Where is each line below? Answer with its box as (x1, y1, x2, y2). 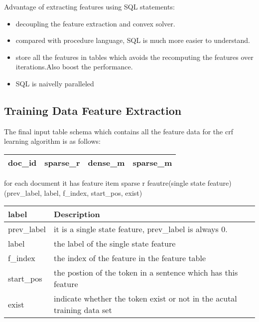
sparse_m (132, 156, 172, 168)
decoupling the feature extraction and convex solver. (15, 18, 175, 28)
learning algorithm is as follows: (4, 136, 101, 146)
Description (54, 208, 100, 220)
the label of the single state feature (54, 238, 176, 250)
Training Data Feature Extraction (4, 102, 182, 118)
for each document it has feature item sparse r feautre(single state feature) (4, 177, 232, 188)
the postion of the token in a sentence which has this (54, 267, 238, 279)
